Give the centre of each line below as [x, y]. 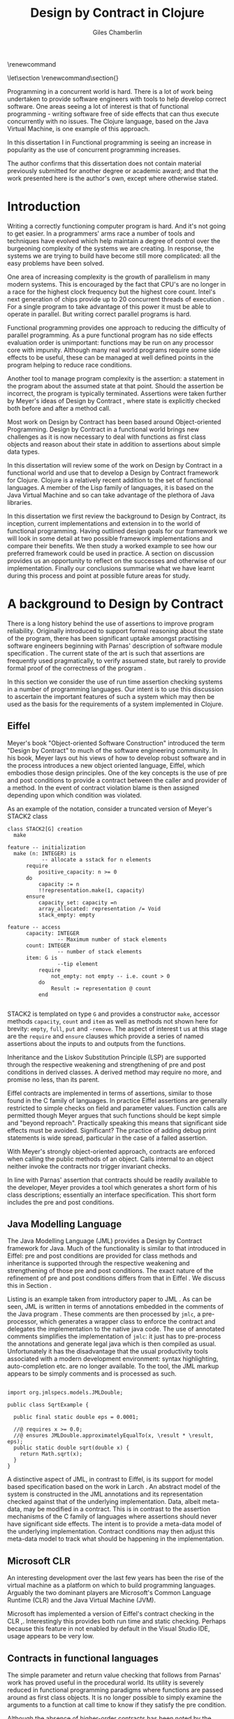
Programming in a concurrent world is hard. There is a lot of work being [110, 91]
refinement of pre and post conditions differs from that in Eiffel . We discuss [116, 1278]
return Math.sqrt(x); [51, 1454]
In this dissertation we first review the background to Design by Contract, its [117, 516]
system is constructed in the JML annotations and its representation [105, 1494]
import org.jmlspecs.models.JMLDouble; [65, 1393]
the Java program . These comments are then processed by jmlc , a [104, 1314]
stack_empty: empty [67, 915]
